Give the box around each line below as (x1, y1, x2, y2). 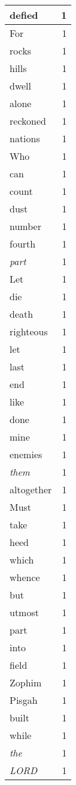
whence (10, 570, 40, 584)
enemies (10, 447, 42, 461)
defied (10, 8, 38, 22)
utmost (10, 605, 39, 619)
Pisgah (10, 693, 38, 707)
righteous (10, 324, 48, 338)
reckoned (10, 114, 46, 128)
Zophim (10, 675, 42, 689)
